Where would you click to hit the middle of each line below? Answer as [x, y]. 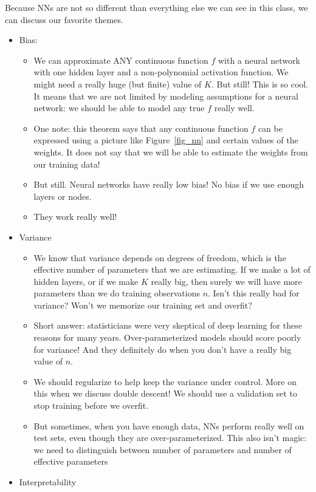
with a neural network [259, 60]
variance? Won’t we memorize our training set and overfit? [143, 305]
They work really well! [75, 217]
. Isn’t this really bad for [254, 293]
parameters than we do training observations [117, 293]
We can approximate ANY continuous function [121, 60]
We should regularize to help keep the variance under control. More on [165, 381]
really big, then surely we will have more [226, 281]
